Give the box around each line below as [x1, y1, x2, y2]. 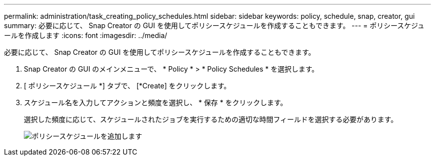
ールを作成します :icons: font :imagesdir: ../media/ [4, 31, 167, 40]
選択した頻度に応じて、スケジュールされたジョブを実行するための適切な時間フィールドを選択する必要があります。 [24, 115, 398, 123]
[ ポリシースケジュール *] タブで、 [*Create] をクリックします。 [24, 81, 231, 90]
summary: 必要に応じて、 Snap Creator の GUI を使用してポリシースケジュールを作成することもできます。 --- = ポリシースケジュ [4, 21, 425, 30]
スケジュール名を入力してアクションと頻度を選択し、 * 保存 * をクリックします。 [24, 98, 288, 107]
